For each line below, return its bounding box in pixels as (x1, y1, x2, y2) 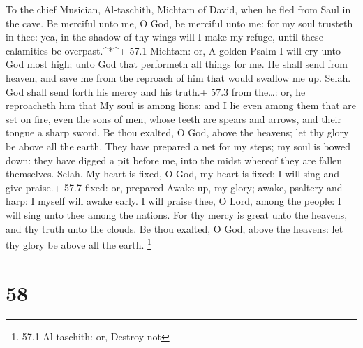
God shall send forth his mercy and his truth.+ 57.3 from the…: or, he (6, 84, 306, 99)
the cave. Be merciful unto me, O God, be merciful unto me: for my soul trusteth (6, 15, 353, 30)
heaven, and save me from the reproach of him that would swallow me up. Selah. (6, 70, 351, 85)
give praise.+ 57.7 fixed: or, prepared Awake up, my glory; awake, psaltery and (6, 180, 343, 194)
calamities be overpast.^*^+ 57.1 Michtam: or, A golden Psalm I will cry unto (6, 43, 341, 57)
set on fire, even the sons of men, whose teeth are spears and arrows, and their (6, 111, 341, 126)
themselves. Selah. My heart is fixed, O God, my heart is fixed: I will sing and (6, 166, 340, 181)
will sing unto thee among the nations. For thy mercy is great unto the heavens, (6, 207, 348, 222)
